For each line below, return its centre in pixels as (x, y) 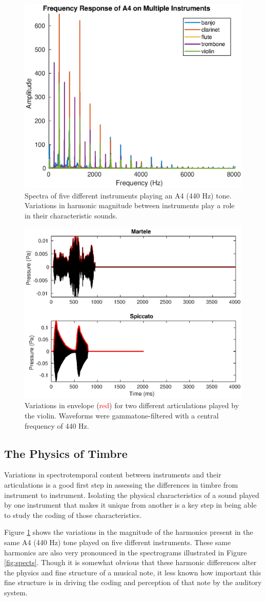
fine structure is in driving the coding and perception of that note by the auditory (133, 582)
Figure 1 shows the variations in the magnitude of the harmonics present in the (129, 532)
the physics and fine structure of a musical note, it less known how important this (133, 572)
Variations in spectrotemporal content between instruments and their (113, 475)
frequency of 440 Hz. (57, 425)
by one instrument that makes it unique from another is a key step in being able (130, 505)
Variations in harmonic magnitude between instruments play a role (130, 205)
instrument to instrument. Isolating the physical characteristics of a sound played (132, 495)
